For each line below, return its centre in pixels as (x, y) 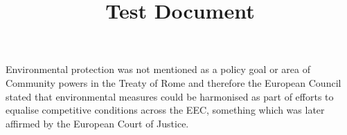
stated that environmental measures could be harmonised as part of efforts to (170, 96)
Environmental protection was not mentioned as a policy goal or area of (158, 69)
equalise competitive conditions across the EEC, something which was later (165, 110)
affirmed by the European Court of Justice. (97, 123)
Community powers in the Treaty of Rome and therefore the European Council (173, 82)
